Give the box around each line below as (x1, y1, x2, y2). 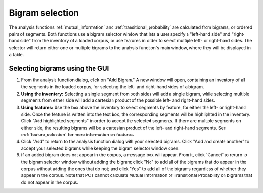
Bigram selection (9, 7, 79, 18)
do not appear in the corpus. (21, 179, 79, 185)
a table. (9, 52, 24, 58)
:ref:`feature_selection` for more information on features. (21, 132, 134, 137)
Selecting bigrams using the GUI (9, 64, 109, 73)
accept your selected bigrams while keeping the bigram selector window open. (21, 145, 180, 151)
